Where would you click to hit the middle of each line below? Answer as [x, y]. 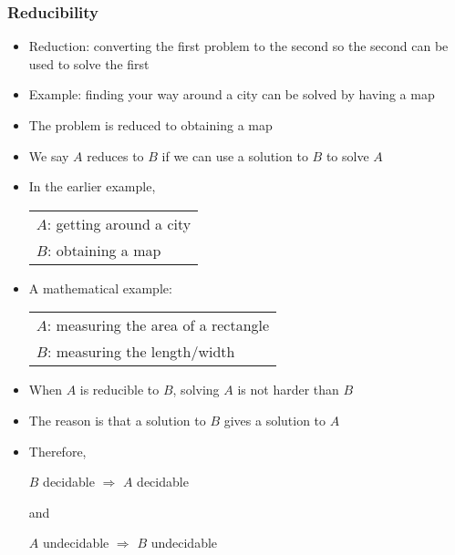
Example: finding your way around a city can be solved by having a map [232, 94]
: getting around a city [119, 223]
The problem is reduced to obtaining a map [150, 125]
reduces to [115, 155]
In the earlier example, [92, 186]
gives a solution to [275, 420]
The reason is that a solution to [117, 420]
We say [49, 155]
